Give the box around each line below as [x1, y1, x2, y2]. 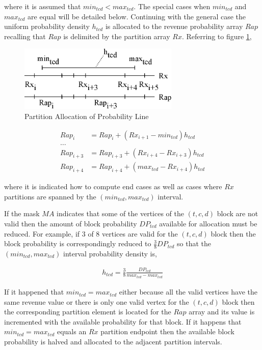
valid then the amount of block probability [4, 218, 137, 229]
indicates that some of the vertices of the [57, 208, 184, 219]
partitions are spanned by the [4, 191, 96, 201]
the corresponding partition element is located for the [4, 306, 171, 317]
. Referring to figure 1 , [181, 31, 252, 41]
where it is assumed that [4, 1, 81, 11]
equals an [57, 326, 87, 337]
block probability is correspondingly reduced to [4, 238, 151, 249]
